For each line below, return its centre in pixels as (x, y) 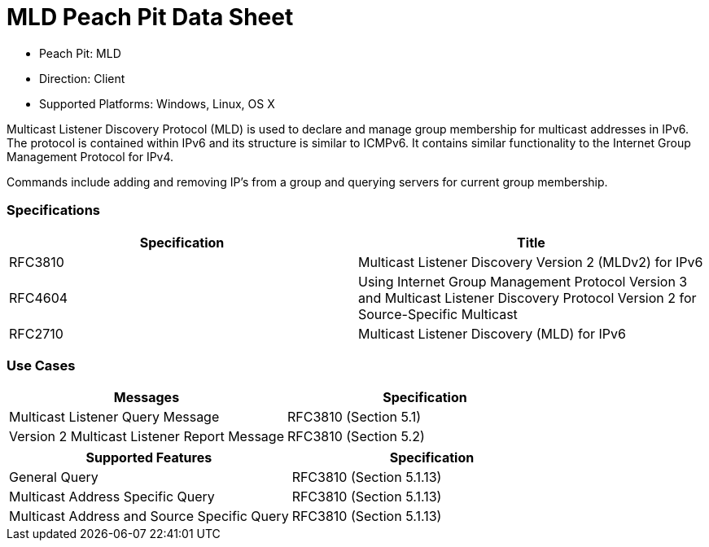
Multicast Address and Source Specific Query (149, 516)
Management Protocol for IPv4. (90, 156)
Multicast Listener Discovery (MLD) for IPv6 (492, 333)
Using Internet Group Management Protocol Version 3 (523, 281)
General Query (54, 477)
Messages (147, 398)
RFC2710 (36, 333)
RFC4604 (39, 298)
